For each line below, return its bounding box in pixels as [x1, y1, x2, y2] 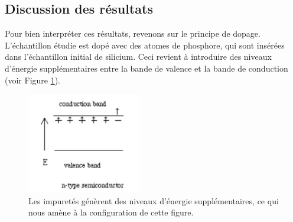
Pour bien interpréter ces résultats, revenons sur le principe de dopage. [5, 27, 261, 40]
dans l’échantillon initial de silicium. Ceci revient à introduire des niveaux [5, 50, 272, 63]
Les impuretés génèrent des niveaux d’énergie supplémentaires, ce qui [28, 194, 279, 207]
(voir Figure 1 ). [5, 73, 61, 86]
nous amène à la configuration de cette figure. [28, 206, 194, 218]
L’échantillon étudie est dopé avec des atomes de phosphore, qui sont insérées [5, 38, 285, 51]
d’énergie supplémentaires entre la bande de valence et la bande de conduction [5, 62, 288, 74]
